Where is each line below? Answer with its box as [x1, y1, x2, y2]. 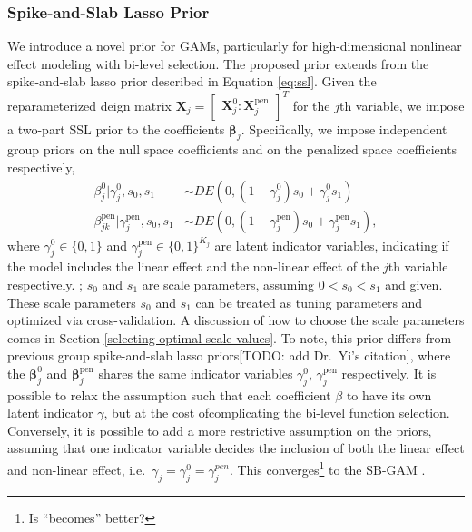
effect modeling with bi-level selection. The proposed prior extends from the [7, 54, 429, 73]
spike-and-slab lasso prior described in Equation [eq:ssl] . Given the [7, 72, 377, 91]
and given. [385, 274, 443, 293]
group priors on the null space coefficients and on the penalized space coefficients [7, 140, 457, 159]
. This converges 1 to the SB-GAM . [229, 458, 426, 478]
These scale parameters [7, 292, 136, 311]
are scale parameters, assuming [142, 274, 315, 293]
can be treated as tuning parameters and [195, 292, 423, 311]
